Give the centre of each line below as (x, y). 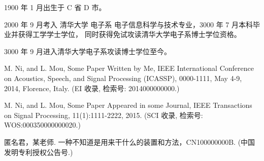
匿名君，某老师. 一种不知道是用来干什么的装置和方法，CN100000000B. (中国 (130, 142)
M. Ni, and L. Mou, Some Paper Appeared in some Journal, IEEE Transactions (128, 105)
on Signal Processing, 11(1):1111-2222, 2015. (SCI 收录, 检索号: (104, 115)
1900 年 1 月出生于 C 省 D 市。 (55, 7)
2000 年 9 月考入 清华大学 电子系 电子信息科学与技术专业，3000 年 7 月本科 (128, 24)
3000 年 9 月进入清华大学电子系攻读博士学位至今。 (88, 51)
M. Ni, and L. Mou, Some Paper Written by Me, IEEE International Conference (129, 68)
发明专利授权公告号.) (39, 152)
